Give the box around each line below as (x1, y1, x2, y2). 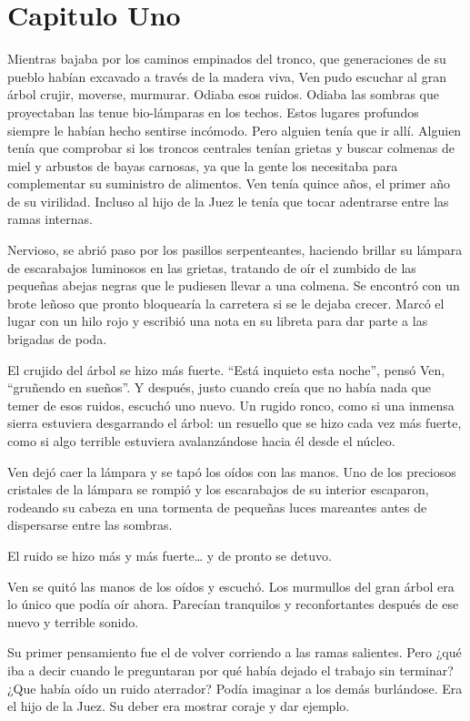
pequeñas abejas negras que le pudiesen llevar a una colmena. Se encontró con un (7, 276, 460, 295)
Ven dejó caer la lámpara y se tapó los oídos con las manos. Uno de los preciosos (7, 462, 456, 481)
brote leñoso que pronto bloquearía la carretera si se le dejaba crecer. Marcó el (7, 293, 445, 312)
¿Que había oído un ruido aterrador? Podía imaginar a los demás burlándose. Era (7, 678, 463, 697)
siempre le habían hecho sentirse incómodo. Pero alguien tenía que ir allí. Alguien (7, 120, 462, 139)
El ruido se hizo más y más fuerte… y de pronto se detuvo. (7, 545, 332, 564)
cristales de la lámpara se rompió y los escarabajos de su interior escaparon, (7, 480, 429, 499)
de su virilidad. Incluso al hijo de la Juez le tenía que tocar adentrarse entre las (7, 191, 449, 210)
